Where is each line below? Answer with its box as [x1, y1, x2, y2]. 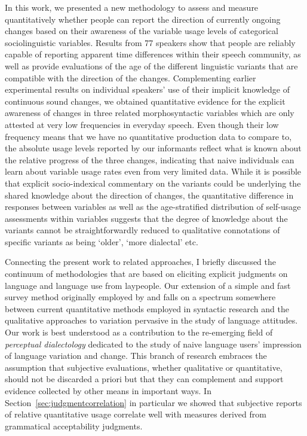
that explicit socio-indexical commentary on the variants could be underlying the [5, 176, 301, 189]
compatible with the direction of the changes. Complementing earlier [5, 71, 256, 84]
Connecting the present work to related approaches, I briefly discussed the [5, 255, 277, 268]
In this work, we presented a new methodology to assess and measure [5, 1, 259, 13]
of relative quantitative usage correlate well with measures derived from [5, 408, 266, 420]
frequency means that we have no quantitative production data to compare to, [5, 130, 292, 142]
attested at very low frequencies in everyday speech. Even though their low [5, 118, 279, 130]
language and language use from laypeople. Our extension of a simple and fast [5, 279, 291, 291]
